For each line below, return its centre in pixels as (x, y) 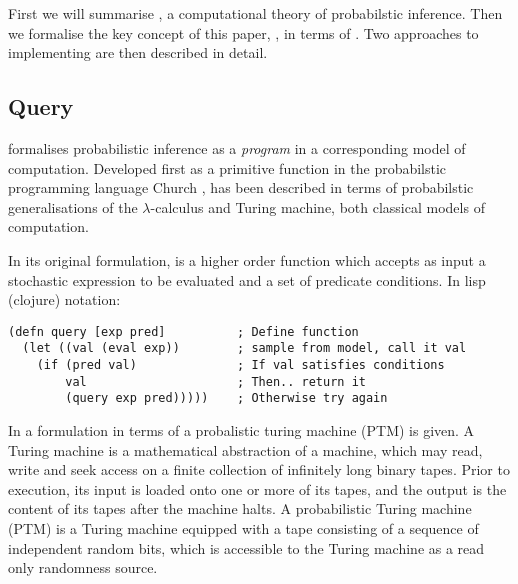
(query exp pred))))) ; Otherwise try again (226, 398)
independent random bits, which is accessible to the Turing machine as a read (246, 547)
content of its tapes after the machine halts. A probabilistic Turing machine (240, 508)
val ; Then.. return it (215, 381)
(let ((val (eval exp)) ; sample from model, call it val (244, 348)
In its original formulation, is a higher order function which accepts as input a (247, 259)
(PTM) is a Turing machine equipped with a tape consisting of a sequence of (243, 527)
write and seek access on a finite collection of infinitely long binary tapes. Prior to (259, 469)
